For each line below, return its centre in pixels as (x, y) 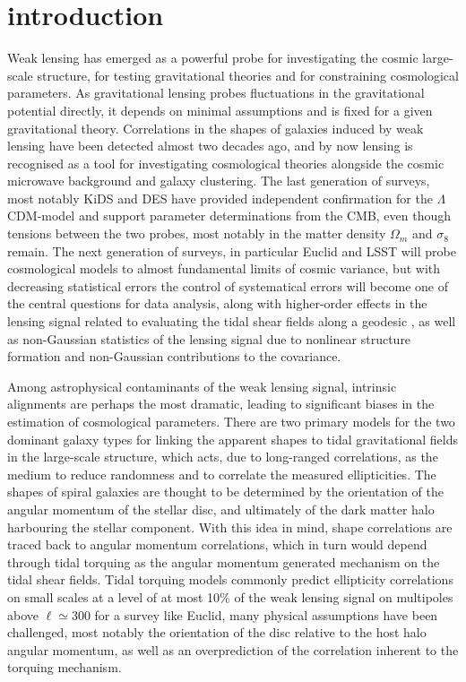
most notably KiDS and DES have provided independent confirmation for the (220, 198)
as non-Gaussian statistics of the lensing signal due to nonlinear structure (209, 338)
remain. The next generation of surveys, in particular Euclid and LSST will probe (232, 250)
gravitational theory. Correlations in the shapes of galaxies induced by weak (216, 128)
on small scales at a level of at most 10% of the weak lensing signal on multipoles (230, 596)
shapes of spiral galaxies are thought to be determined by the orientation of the (225, 492)
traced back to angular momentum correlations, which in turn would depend (217, 544)
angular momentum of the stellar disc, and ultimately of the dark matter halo (221, 509)
